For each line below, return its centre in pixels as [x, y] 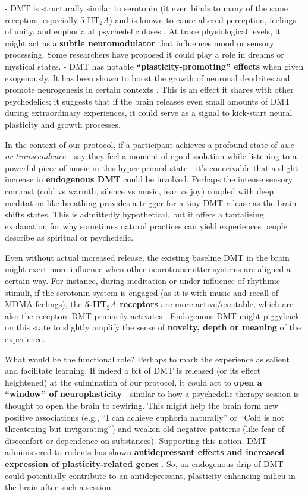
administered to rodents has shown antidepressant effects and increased [145, 452]
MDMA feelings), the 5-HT [56, 304]
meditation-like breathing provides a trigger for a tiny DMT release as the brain [151, 202]
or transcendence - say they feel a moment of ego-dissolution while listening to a [151, 156]
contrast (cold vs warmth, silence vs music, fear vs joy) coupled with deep [139, 190]
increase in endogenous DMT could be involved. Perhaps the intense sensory [149, 179]
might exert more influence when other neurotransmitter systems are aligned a [148, 269]
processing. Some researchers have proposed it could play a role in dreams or [144, 54]
